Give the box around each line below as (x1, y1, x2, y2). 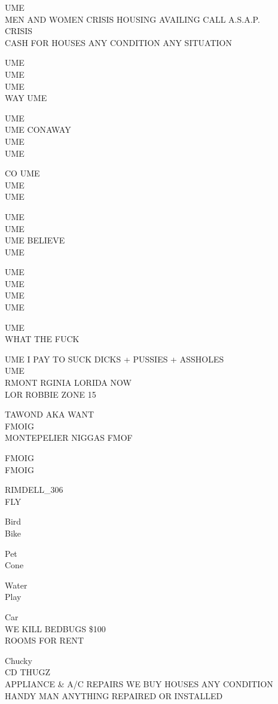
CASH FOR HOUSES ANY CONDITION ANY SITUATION (5, 36, 232, 48)
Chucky (5, 654, 32, 666)
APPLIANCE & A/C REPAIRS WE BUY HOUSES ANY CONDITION (5, 677, 273, 690)
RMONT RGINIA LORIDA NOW (5, 376, 132, 389)
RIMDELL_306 (5, 483, 63, 496)
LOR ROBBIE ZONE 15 (5, 388, 96, 400)
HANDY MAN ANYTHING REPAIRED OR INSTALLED (5, 689, 223, 702)
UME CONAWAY (5, 123, 71, 136)
